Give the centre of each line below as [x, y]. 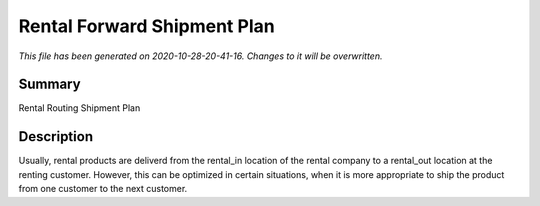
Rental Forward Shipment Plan [146, 26]
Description [56, 136]
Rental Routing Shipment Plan [79, 108]
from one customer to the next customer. [103, 189]
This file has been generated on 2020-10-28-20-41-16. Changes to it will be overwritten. [200, 56]
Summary [49, 84]
